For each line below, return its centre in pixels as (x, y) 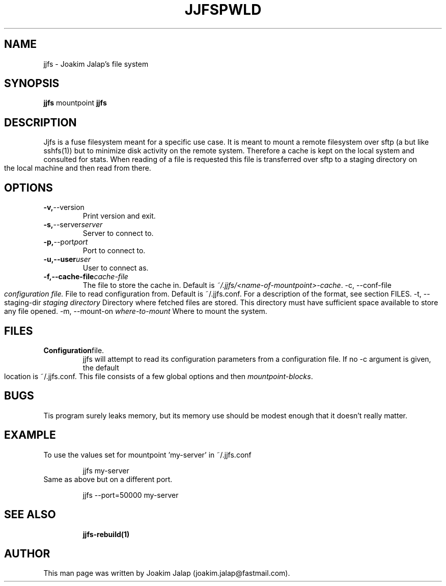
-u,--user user (67, 259)
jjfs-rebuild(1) (106, 534)
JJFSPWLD (223, 10)
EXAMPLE (30, 435)
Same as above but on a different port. (108, 479)
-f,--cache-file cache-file (86, 277)
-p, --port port (66, 242)
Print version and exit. (119, 216)
